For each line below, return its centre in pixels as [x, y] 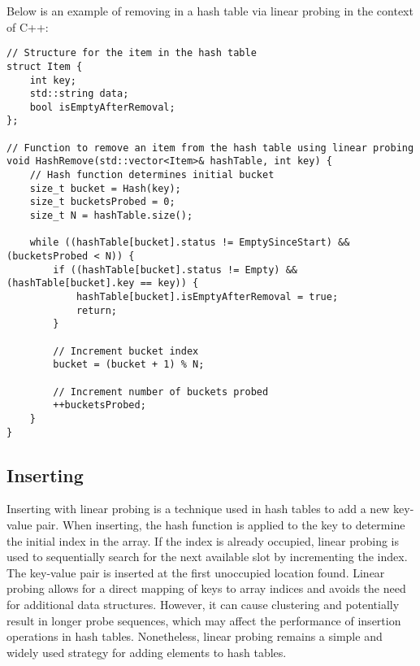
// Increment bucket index [126, 351]
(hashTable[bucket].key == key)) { [103, 283]
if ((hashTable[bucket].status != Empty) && [175, 270]
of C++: [28, 26]
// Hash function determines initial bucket [152, 175]
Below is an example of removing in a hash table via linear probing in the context [210, 11]
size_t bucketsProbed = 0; [102, 202]
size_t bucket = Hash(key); [105, 188]
